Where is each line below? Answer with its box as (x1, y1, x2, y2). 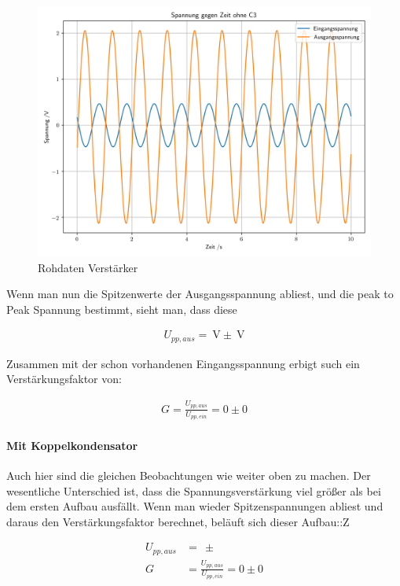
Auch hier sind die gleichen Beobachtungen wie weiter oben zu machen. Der (6, 467, 371, 484)
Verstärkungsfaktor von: (6, 370, 122, 387)
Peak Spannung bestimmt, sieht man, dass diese (6, 300, 237, 317)
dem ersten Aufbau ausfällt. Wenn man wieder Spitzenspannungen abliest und (6, 498, 383, 514)
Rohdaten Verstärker (38, 259, 138, 275)
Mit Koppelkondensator (6, 437, 138, 453)
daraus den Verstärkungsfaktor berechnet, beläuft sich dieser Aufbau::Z (6, 513, 350, 529)
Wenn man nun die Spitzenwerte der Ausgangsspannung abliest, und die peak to (6, 286, 394, 302)
